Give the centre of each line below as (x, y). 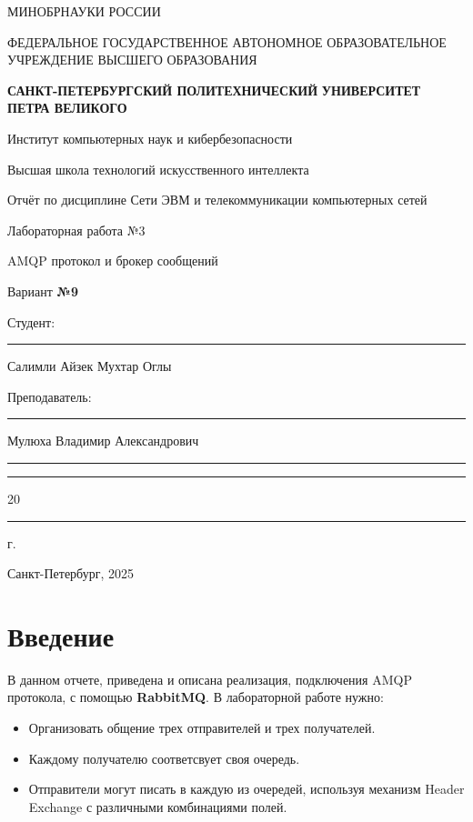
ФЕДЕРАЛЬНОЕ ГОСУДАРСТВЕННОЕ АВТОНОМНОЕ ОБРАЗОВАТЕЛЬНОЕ (227, 41)
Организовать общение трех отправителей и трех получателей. (202, 727)
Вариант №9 (43, 291)
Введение (61, 635)
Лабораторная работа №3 (76, 230)
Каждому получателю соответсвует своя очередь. (164, 758)
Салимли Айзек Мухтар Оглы (90, 366)
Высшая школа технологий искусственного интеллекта (158, 169)
